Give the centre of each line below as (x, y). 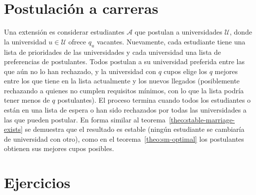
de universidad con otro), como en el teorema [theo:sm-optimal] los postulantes (124, 138)
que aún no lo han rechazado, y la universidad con (80, 71)
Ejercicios (37, 182)
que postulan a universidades (178, 32)
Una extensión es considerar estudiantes (64, 32)
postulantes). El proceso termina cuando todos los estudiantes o (154, 100)
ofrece (77, 41)
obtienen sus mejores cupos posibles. (59, 148)
